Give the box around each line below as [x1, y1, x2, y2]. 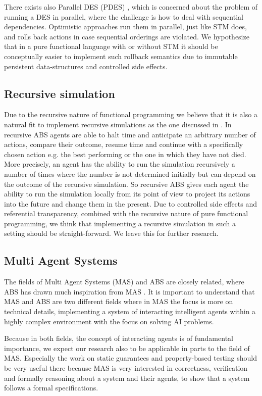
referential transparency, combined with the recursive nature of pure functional [4, 208, 248, 219]
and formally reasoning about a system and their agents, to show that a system [4, 372, 250, 383]
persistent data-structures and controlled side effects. [4, 61, 168, 71]
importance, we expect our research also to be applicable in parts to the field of [4, 342, 250, 353]
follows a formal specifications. [4, 382, 98, 393]
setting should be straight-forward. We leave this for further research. [4, 228, 219, 238]
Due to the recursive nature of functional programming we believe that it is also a [4, 109, 257, 120]
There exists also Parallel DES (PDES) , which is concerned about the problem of [4, 2, 258, 12]
